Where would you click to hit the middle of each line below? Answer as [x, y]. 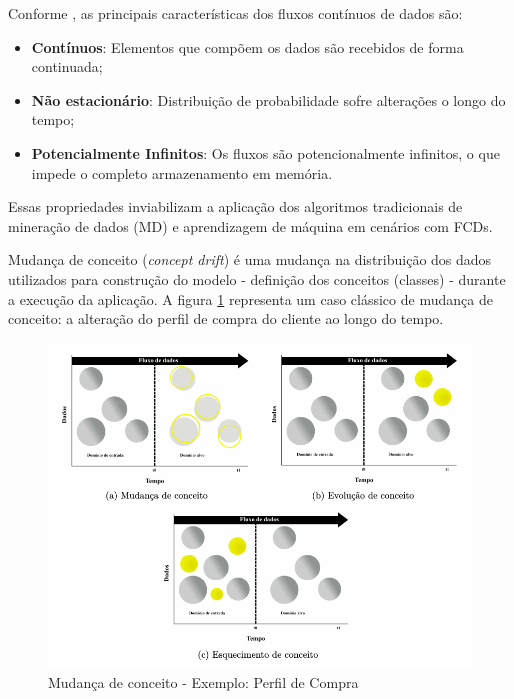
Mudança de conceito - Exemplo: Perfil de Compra [203, 681]
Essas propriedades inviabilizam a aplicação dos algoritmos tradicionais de [235, 206]
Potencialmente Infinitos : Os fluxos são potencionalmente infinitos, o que [265, 152]
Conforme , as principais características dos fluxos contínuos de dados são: [235, 13]
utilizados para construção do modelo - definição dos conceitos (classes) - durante [257, 278]
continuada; [67, 66]
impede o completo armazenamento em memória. [182, 172]
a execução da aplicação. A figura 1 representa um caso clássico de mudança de [250, 298]
